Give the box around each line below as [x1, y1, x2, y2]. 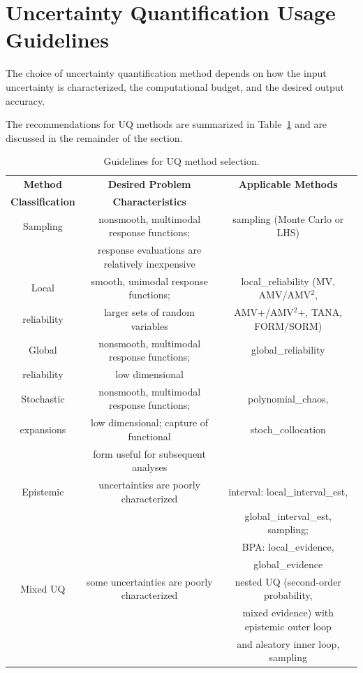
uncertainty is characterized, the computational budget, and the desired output [6, 79, 344, 94]
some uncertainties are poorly [86, 574, 213, 588]
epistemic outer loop [244, 618, 332, 633]
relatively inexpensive [103, 256, 195, 270]
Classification [10, 194, 75, 208]
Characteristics [112, 194, 186, 208]
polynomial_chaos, [248, 391, 329, 405]
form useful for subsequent [93, 446, 206, 461]
